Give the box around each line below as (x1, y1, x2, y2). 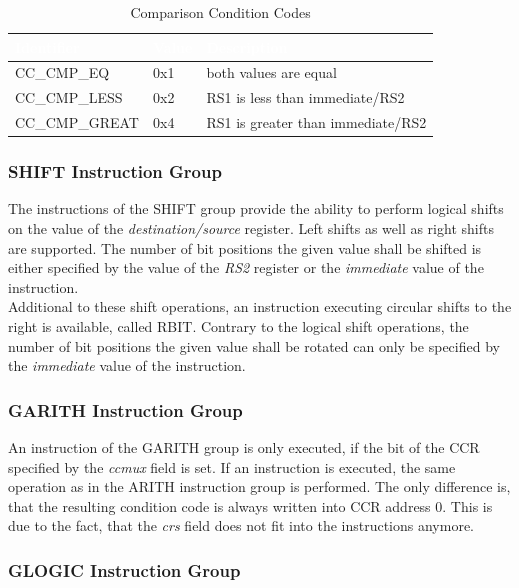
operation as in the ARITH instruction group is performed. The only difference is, (8, 476, 511, 497)
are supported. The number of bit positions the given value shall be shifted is (8, 237, 482, 258)
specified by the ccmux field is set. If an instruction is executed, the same (8, 456, 456, 477)
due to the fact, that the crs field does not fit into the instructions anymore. (8, 515, 475, 536)
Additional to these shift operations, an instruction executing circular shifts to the (8, 296, 512, 317)
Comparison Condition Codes (130, 2, 311, 22)
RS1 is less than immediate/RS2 (206, 87, 405, 108)
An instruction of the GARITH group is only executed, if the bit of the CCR (8, 437, 480, 457)
